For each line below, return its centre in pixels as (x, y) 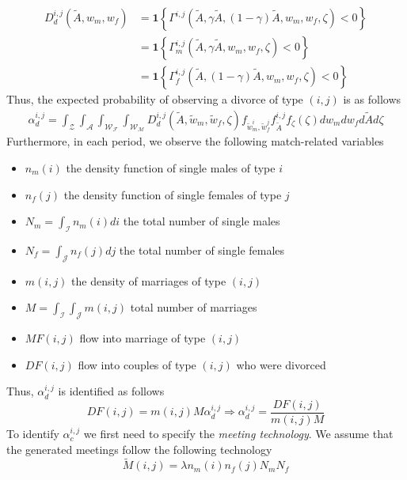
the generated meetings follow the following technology (139, 449)
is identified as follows (111, 391)
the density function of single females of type (173, 194)
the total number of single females (202, 250)
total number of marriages (194, 307)
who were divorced (281, 364)
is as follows (372, 99)
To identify (33, 434)
